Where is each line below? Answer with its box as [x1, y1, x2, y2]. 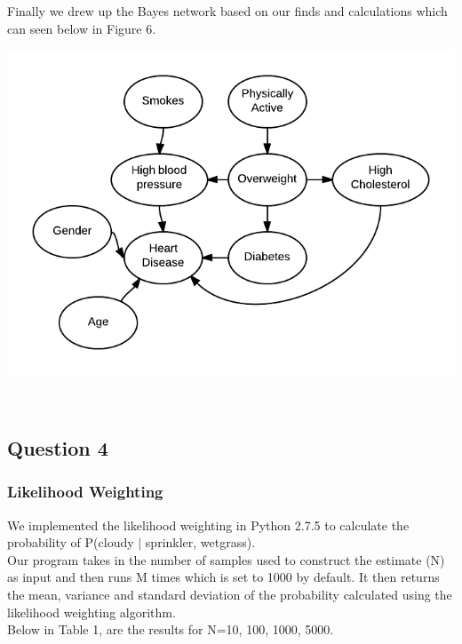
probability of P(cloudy [7, 533, 134, 552]
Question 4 [7, 434, 108, 462]
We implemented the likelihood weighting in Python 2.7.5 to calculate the [7, 515, 410, 534]
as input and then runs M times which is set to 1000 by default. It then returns [7, 568, 440, 586]
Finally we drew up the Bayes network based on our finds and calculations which [7, 2, 448, 20]
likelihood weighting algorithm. [7, 602, 176, 621]
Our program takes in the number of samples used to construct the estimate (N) [7, 550, 445, 568]
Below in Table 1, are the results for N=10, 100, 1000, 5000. [7, 620, 334, 639]
